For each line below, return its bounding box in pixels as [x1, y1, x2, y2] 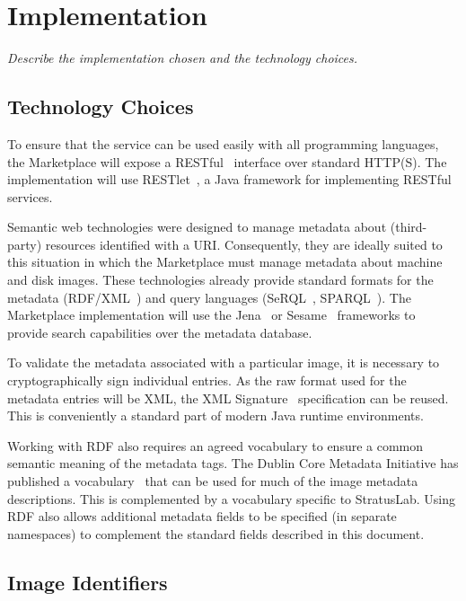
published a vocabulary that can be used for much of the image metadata [7, 472, 418, 491]
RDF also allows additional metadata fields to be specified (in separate [7, 507, 397, 526]
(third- [390, 217, 427, 236]
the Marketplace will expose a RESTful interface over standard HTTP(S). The [7, 152, 447, 171]
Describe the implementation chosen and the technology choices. [7, 49, 358, 67]
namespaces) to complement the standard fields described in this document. [7, 524, 425, 543]
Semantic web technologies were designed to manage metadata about [7, 217, 387, 236]
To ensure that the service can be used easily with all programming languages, [7, 134, 439, 153]
